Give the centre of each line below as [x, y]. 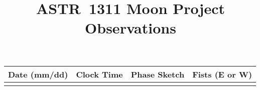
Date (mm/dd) [38, 74]
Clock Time [99, 74]
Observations [131, 28]
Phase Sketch [158, 74]
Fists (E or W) [222, 74]
